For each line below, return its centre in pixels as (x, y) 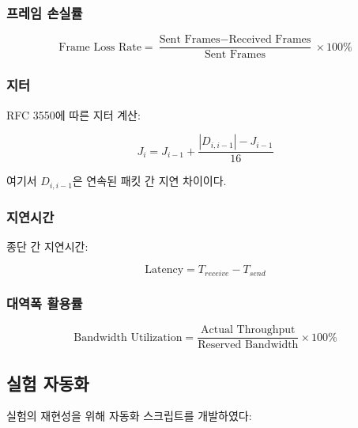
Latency (164, 270)
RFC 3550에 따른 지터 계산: (73, 114)
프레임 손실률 (45, 12)
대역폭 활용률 (45, 303)
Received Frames (270, 40)
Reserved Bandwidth (248, 345)
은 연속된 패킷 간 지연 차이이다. (149, 181)
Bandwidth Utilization (128, 337)
